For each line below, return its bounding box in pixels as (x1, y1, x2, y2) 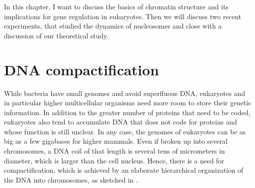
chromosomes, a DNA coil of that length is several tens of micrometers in (4, 146, 225, 156)
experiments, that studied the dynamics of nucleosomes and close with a (4, 21, 222, 31)
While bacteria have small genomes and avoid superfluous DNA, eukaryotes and (4, 88, 245, 98)
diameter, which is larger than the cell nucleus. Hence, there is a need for (4, 155, 224, 165)
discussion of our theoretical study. (4, 30, 109, 40)
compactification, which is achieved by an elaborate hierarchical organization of (4, 165, 243, 175)
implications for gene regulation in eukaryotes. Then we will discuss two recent (4, 11, 241, 21)
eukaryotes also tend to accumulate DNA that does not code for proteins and (4, 117, 237, 127)
